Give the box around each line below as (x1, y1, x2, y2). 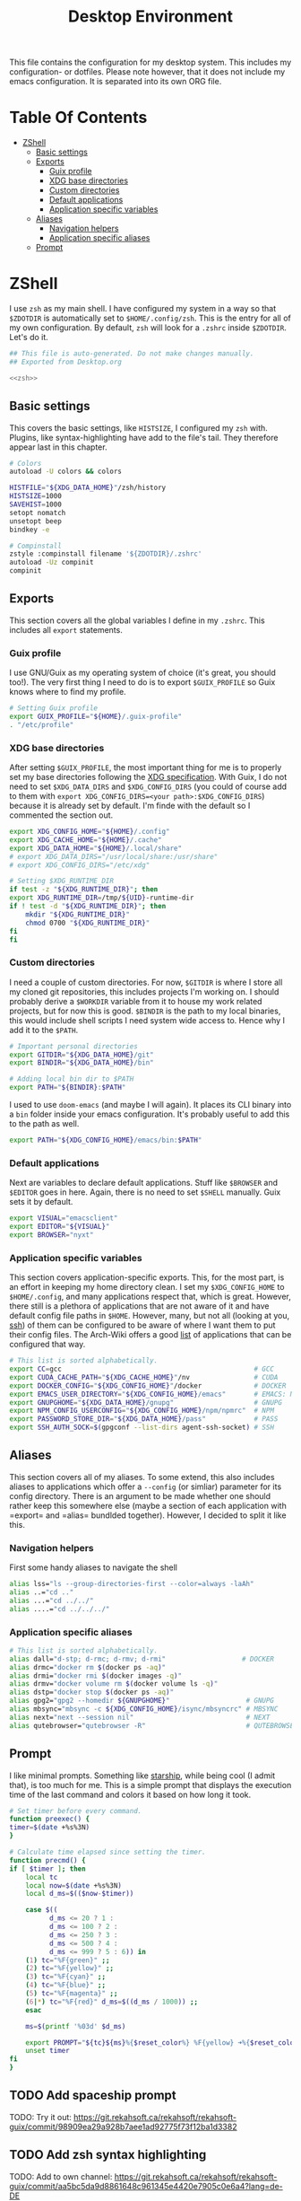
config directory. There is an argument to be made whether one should (9, 1490, 271, 1501)
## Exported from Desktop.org (9, 357, 123, 366)
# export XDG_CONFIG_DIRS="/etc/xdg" (9, 860, 150, 870)
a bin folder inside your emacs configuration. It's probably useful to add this (9, 1109, 290, 1119)
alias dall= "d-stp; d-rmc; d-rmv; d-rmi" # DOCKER (9, 1654, 275, 1663)
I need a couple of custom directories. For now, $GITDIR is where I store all (9, 977, 283, 987)
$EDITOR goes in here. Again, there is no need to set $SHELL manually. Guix (9, 1187, 281, 1197)
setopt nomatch (9, 508, 66, 517)
